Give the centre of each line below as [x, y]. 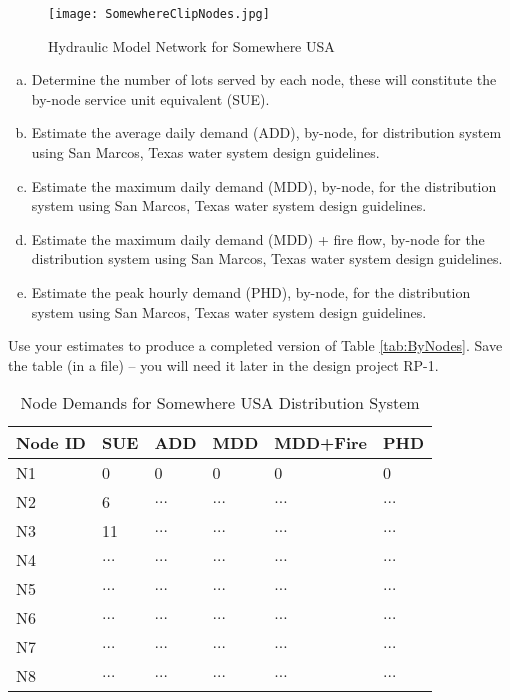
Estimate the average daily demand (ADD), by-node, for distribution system [266, 132]
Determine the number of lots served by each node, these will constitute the [264, 79]
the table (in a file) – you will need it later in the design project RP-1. [223, 364]
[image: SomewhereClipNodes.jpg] [159, 14]
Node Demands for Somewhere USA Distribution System [220, 403]
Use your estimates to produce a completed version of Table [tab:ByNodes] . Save [255, 345]
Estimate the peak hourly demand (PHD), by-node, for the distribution [251, 292]
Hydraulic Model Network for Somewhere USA [191, 45]
